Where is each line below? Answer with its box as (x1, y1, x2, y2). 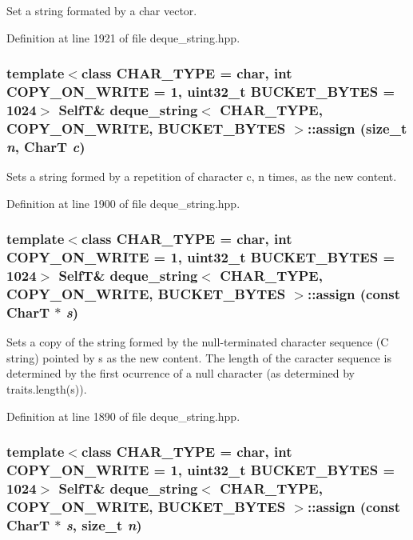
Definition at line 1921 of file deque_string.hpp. (6, 29, 240, 46)
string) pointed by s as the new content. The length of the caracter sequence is (6, 349, 391, 366)
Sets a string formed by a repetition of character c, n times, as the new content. (6, 168, 397, 185)
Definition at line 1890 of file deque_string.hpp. (6, 407, 240, 424)
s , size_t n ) (66, 514, 142, 534)
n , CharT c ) (6, 136, 85, 156)
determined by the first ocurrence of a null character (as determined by (6, 365, 355, 382)
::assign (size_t (307, 118, 407, 138)
